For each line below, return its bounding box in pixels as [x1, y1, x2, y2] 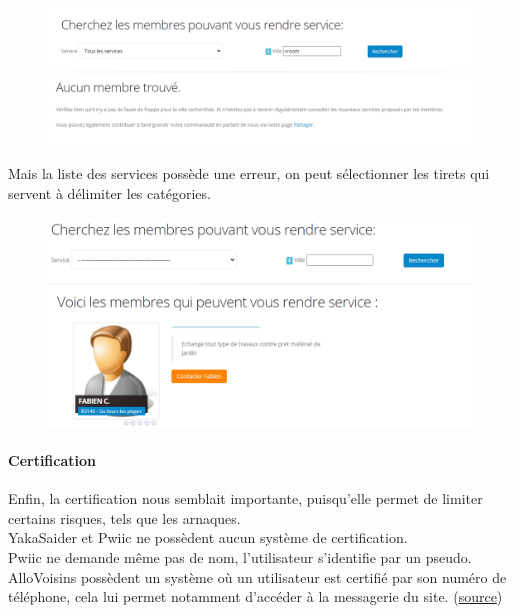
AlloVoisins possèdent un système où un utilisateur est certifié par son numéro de [8, 566, 507, 587]
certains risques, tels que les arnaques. [8, 507, 241, 528]
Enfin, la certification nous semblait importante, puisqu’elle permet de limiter [8, 488, 483, 509]
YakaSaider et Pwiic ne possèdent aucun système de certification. [8, 527, 408, 548]
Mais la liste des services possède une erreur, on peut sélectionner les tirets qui [8, 163, 490, 184]
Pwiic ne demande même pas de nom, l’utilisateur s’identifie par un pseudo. [8, 546, 472, 567]
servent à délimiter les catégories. [8, 182, 211, 203]
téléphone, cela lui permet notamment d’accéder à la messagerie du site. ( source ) [8, 586, 503, 607]
